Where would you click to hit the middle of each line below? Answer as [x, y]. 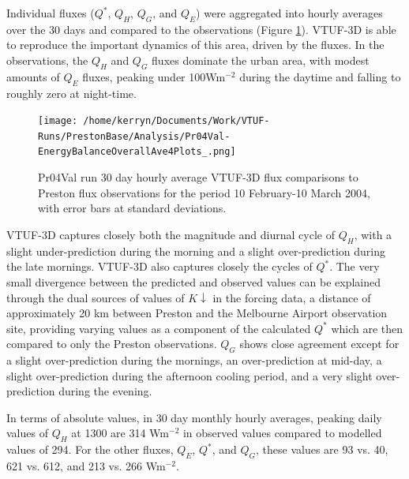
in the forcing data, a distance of [292, 297]
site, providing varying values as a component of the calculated [159, 328]
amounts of [33, 76]
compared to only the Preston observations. [112, 344]
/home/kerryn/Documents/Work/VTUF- [176, 121]
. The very [355, 266]
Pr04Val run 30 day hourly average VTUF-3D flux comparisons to [198, 177]
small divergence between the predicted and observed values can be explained [193, 281]
